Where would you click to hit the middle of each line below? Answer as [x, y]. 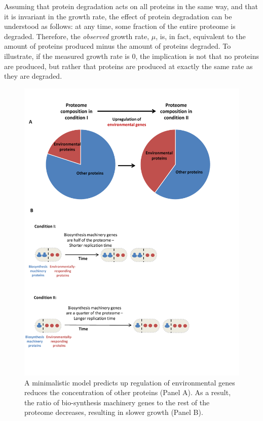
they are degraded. [33, 76]
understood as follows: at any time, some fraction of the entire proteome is [120, 26]
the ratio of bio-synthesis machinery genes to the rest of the [117, 402]
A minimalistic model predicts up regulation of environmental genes [130, 382]
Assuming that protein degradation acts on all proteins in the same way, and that [131, 6]
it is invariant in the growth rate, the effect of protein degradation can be [118, 16]
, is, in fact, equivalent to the [201, 36]
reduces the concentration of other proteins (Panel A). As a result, [128, 392]
